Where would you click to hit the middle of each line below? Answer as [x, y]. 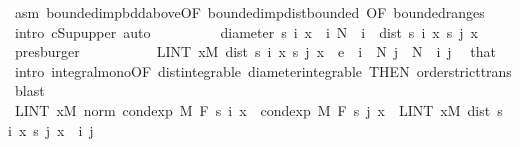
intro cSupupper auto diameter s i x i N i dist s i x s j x [246, 31]
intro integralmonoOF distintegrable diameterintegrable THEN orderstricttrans [263, 70]
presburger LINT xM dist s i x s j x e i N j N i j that [255, 51]
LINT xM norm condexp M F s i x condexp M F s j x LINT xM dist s [258, 109]
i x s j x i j [51, 129]
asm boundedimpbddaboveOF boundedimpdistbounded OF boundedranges [249, 12]
